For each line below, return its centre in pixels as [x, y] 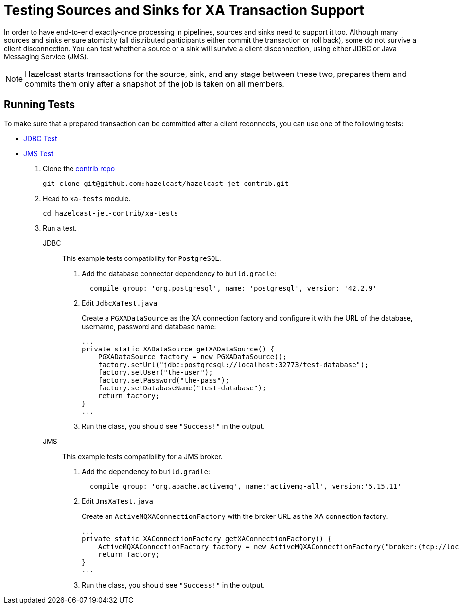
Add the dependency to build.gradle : [146, 471]
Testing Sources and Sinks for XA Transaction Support [184, 10]
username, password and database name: [149, 326]
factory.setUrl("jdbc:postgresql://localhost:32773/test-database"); [233, 364]
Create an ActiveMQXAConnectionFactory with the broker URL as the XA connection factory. [235, 516]
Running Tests [39, 105]
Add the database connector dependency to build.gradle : [179, 273]
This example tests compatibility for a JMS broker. [142, 456]
